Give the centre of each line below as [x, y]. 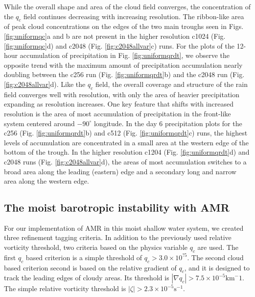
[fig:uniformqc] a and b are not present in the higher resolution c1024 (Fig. [115, 36]
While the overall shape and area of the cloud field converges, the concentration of [127, 6]
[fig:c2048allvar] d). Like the [45, 84]
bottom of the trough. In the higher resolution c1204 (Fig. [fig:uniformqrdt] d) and [127, 152]
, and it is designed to [217, 267]
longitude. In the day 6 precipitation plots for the [168, 123]
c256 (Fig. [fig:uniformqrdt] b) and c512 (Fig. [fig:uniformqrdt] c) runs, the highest [126, 133]
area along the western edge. [46, 181]
